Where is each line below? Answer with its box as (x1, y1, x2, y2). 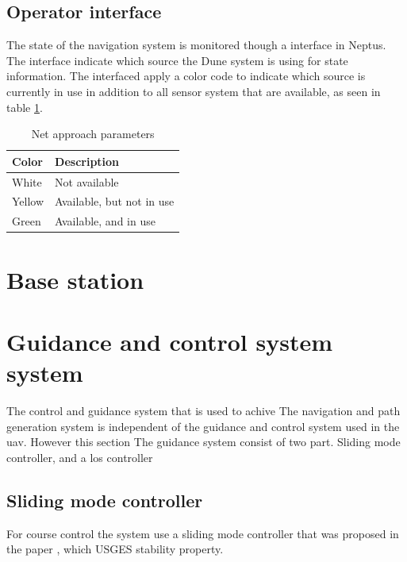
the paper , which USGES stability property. (6, 541, 224, 557)
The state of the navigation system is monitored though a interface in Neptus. (6, 37, 386, 53)
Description (55, 152, 120, 169)
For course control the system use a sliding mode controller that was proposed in (6, 525, 399, 541)
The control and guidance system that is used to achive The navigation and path (6, 402, 401, 419)
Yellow (12, 193, 44, 210)
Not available (55, 173, 119, 190)
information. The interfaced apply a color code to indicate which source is (6, 67, 366, 84)
